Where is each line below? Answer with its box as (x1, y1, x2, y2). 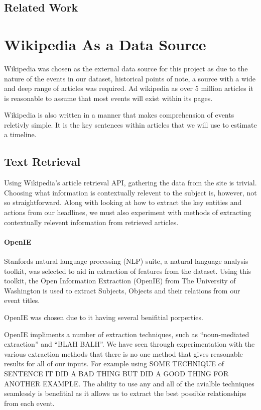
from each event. (4, 397, 55, 408)
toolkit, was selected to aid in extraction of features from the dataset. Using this (4, 265, 251, 276)
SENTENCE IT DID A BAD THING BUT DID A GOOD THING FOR (4, 368, 229, 378)
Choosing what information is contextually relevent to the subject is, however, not (4, 187, 257, 197)
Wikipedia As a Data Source (4, 34, 206, 54)
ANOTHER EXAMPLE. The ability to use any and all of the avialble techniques (4, 378, 254, 388)
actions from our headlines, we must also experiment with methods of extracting (4, 207, 251, 218)
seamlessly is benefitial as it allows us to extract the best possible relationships (4, 388, 246, 398)
